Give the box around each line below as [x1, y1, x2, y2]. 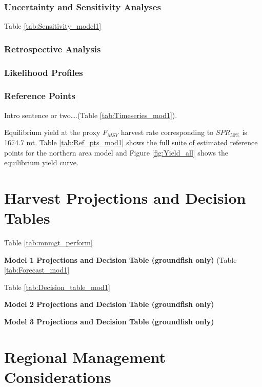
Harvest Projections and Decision [4, 187, 246, 208]
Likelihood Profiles [4, 66, 83, 79]
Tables [4, 207, 50, 228]
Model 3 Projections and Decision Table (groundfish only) [4, 316, 214, 326]
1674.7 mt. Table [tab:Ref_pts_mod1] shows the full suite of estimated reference [4, 137, 258, 147]
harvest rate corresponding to [120, 127, 214, 138]
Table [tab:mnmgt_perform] [4, 237, 93, 247]
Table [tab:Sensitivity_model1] [4, 21, 102, 31]
